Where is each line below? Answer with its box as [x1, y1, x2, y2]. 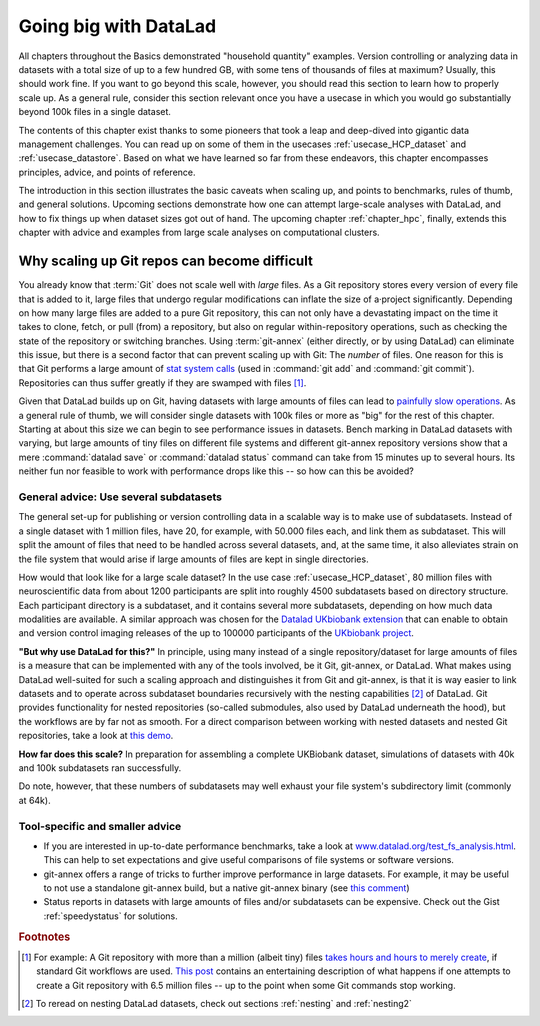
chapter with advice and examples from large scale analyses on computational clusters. [18, 226, 380, 239]
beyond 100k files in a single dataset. [18, 106, 172, 118]
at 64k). [18, 794, 51, 806]
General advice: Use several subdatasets [18, 490, 222, 504]
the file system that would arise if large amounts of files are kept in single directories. [18, 553, 369, 565]
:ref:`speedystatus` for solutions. [43, 910, 179, 922]
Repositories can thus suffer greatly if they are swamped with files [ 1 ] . [18, 376, 307, 389]
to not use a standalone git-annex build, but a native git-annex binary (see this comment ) [43, 882, 410, 894]
